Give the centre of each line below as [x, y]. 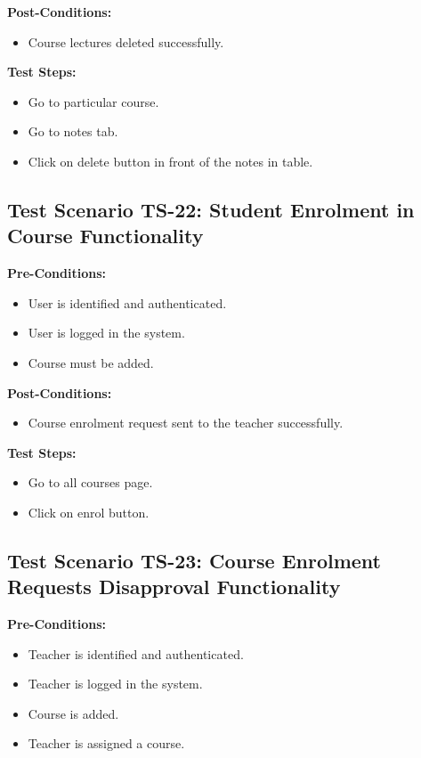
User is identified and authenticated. [127, 302]
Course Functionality [105, 236]
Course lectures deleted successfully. [126, 41]
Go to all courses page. [90, 482]
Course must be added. [91, 362]
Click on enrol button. [89, 512]
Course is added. [73, 713]
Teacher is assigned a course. [106, 743]
